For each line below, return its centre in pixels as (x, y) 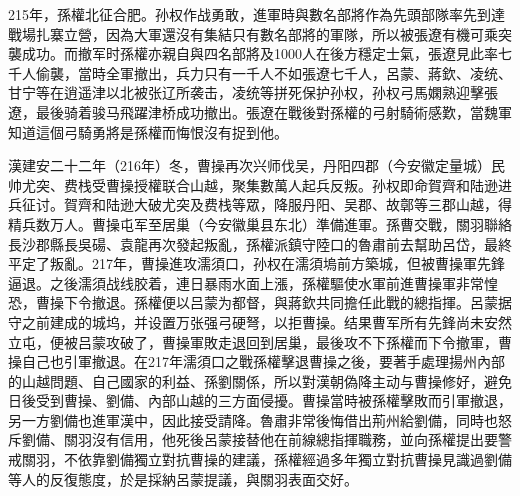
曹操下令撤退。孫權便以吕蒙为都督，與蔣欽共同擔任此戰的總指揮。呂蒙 (266, 302)
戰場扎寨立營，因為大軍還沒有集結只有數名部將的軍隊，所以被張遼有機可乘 (253, 33)
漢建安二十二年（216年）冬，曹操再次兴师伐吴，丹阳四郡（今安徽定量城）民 (256, 165)
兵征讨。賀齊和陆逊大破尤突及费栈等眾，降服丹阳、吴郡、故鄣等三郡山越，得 (260, 204)
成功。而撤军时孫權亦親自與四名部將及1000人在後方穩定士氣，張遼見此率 (259, 53)
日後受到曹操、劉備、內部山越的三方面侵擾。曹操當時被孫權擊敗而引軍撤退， (260, 400)
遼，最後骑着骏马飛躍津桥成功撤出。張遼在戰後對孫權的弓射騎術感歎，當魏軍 (260, 111)
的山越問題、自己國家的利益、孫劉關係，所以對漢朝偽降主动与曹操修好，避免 (260, 380)
